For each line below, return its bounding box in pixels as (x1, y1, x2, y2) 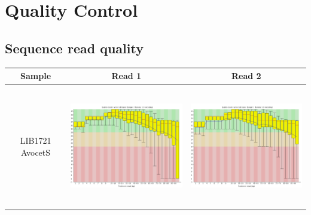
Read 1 (111, 69, 142, 82)
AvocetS (21, 146, 51, 158)
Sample (20, 69, 51, 82)
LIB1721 (20, 134, 51, 147)
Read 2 (231, 69, 261, 82)
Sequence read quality (5, 38, 144, 57)
